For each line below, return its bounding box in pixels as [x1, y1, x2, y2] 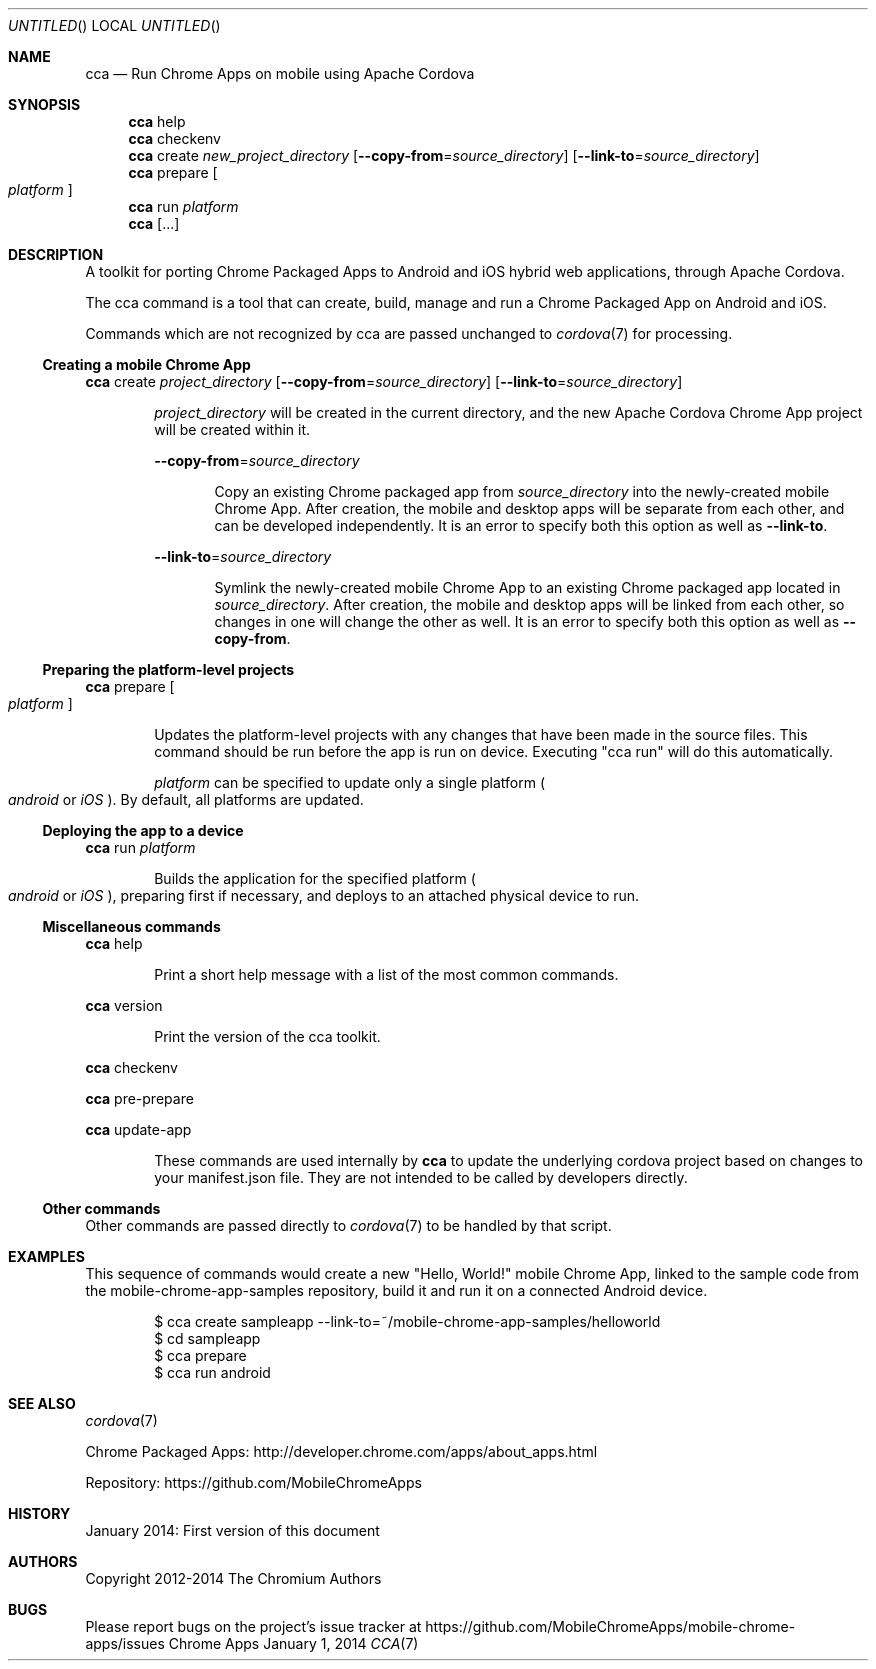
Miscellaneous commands [42, 918, 221, 935]
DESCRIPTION [8, 246, 104, 263]
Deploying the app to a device [42, 822, 244, 839]
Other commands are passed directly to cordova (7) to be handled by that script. [85, 1217, 612, 1234]
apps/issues [85, 1635, 165, 1652]
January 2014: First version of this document [85, 1522, 380, 1539]
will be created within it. [154, 421, 311, 438]
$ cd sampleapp [154, 1330, 261, 1347]
